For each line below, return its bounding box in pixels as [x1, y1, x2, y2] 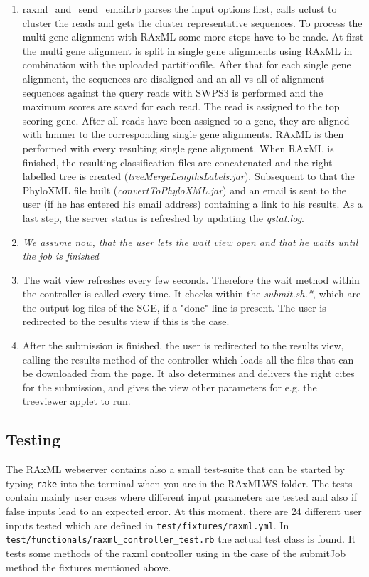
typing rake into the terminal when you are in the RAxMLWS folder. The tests [6, 475, 353, 490]
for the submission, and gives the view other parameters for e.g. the [22, 379, 317, 394]
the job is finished [22, 248, 99, 263]
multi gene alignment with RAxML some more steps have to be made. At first [22, 29, 364, 44]
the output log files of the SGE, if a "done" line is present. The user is [22, 300, 326, 314]
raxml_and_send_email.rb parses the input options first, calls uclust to [22, 1, 337, 16]
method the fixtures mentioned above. [6, 559, 171, 574]
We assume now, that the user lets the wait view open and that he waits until [22, 234, 358, 249]
